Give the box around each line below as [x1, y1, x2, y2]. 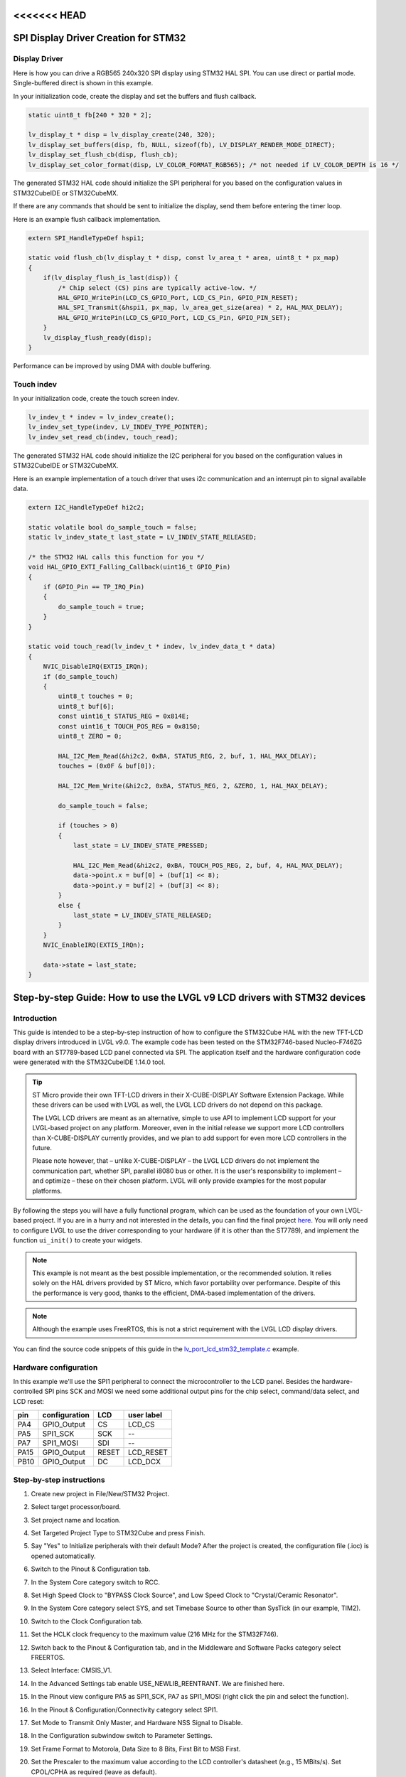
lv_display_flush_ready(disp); [43, 333, 152, 341]
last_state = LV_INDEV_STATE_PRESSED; [73, 842, 209, 849]
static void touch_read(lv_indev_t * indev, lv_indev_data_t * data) [28, 643, 276, 650]
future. [32, 1143, 53, 1151]
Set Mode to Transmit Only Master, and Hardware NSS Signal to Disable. [31, 1718, 243, 1727]
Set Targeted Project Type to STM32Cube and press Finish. [31, 1529, 205, 1537]
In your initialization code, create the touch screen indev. [13, 394, 179, 403]
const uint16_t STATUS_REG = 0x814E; [58, 712, 190, 721]
